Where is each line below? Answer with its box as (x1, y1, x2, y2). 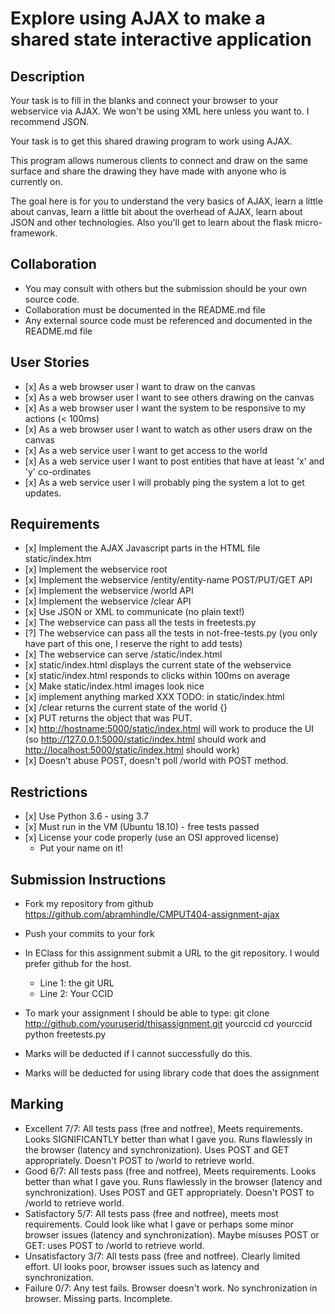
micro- (294, 217, 323, 228)
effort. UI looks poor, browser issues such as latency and (24, 1260, 260, 1272)
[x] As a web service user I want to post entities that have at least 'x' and (24, 455, 325, 467)
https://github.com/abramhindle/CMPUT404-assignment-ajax (24, 908, 280, 921)
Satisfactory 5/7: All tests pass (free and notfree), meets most (24, 1207, 279, 1219)
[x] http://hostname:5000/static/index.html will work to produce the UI (24, 723, 315, 735)
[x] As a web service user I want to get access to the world (24, 444, 268, 456)
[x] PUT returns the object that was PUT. (24, 712, 193, 724)
